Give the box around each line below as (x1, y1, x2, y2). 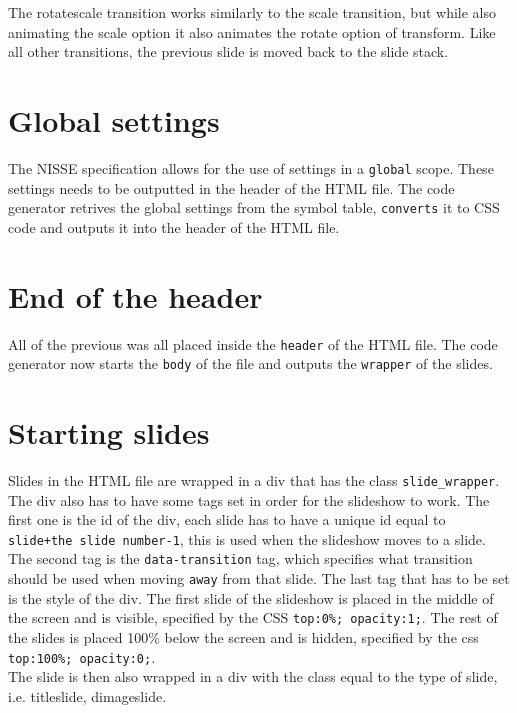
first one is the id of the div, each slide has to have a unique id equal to (8, 509, 446, 530)
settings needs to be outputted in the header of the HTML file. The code (8, 177, 455, 198)
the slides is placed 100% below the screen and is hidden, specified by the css (8, 627, 479, 648)
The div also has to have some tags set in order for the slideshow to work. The (8, 489, 490, 510)
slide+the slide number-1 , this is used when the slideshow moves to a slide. (8, 528, 486, 549)
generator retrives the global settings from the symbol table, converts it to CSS (8, 197, 500, 218)
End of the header (8, 275, 263, 316)
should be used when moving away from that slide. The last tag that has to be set (8, 568, 510, 589)
